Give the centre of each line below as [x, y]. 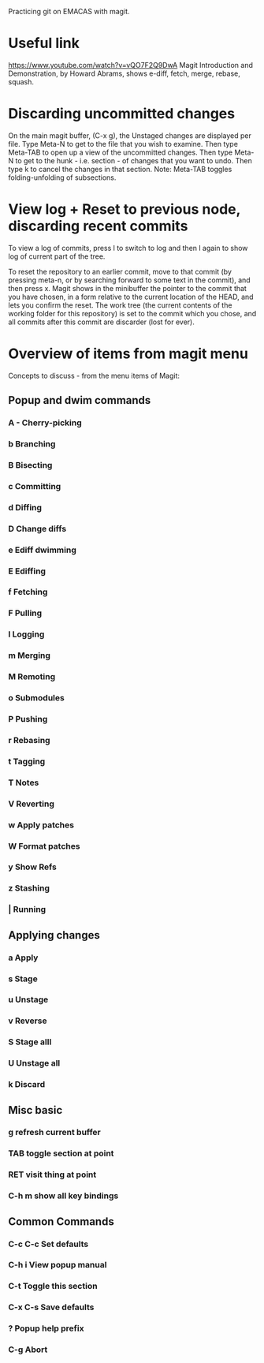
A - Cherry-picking [45, 423]
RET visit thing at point [52, 1174]
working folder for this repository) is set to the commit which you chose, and [132, 313]
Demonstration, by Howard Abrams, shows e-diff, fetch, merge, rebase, [124, 73]
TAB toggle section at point [61, 1153]
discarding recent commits [98, 226]
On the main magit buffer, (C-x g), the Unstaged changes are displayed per [130, 135]
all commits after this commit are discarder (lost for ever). [101, 322]
